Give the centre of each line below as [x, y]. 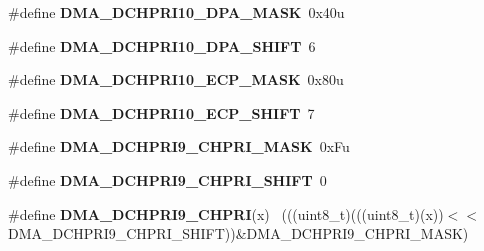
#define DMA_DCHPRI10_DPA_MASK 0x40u [176, 12]
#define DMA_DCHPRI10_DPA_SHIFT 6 [162, 45]
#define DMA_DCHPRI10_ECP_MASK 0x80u [176, 79]
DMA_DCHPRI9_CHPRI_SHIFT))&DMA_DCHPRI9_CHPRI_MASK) [238, 233]
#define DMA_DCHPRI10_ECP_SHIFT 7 [161, 112]
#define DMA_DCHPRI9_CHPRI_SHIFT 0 [167, 179]
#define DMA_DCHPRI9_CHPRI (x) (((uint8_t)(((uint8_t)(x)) [226, 213]
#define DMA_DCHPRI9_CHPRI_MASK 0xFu [179, 146]
